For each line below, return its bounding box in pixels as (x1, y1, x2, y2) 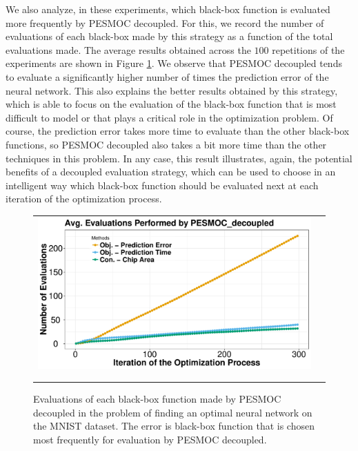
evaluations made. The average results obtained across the (6, 42, 251, 57)
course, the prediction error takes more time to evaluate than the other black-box (6, 124, 350, 138)
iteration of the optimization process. (6, 191, 162, 206)
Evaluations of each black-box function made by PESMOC (33, 391, 281, 405)
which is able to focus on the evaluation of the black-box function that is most (6, 97, 337, 111)
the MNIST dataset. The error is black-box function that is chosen (33, 419, 315, 433)
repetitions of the (272, 42, 345, 57)
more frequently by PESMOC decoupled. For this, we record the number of (6, 15, 324, 30)
